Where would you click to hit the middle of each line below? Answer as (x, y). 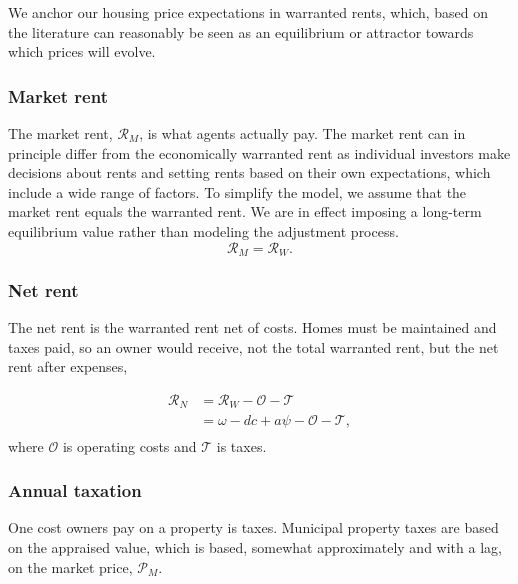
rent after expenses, (68, 366)
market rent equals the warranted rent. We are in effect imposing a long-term (245, 211)
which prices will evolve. (82, 51)
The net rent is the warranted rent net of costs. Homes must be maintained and (252, 327)
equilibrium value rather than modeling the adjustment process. (203, 230)
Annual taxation (75, 490)
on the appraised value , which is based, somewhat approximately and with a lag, (255, 546)
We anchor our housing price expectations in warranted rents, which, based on (248, 12)
